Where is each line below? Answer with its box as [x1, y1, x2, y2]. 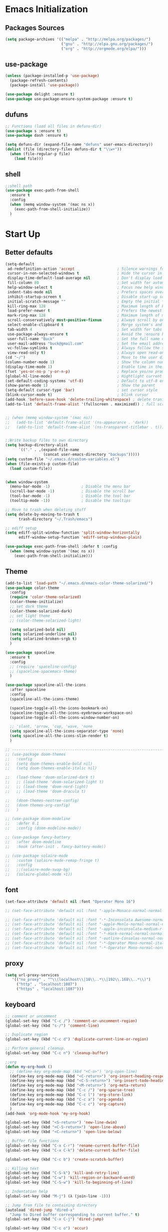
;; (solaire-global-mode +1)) [5, 872, 72, 877]
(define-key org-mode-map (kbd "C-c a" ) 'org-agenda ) [9, 1097, 124, 1102]
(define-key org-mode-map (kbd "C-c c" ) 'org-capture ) [9, 1101, 126, 1106]
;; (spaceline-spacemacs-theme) [9, 669, 77, 674]
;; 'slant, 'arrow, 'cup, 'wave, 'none [9, 724, 93, 729]
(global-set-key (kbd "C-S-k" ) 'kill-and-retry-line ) [5, 1171, 120, 1176]
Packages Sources [5, 24, 65, 32]
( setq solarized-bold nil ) [9, 627, 66, 632]
